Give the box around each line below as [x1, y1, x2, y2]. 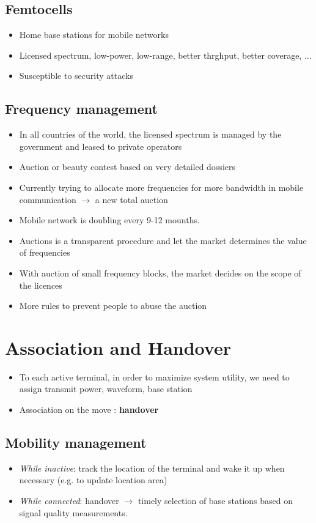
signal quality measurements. [19, 506, 128, 519]
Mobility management [5, 433, 147, 452]
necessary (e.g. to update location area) [19, 473, 167, 486]
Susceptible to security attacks [19, 69, 133, 82]
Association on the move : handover [19, 403, 159, 416]
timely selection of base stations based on [138, 494, 293, 507]
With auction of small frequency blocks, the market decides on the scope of [19, 266, 301, 279]
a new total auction [95, 193, 168, 206]
